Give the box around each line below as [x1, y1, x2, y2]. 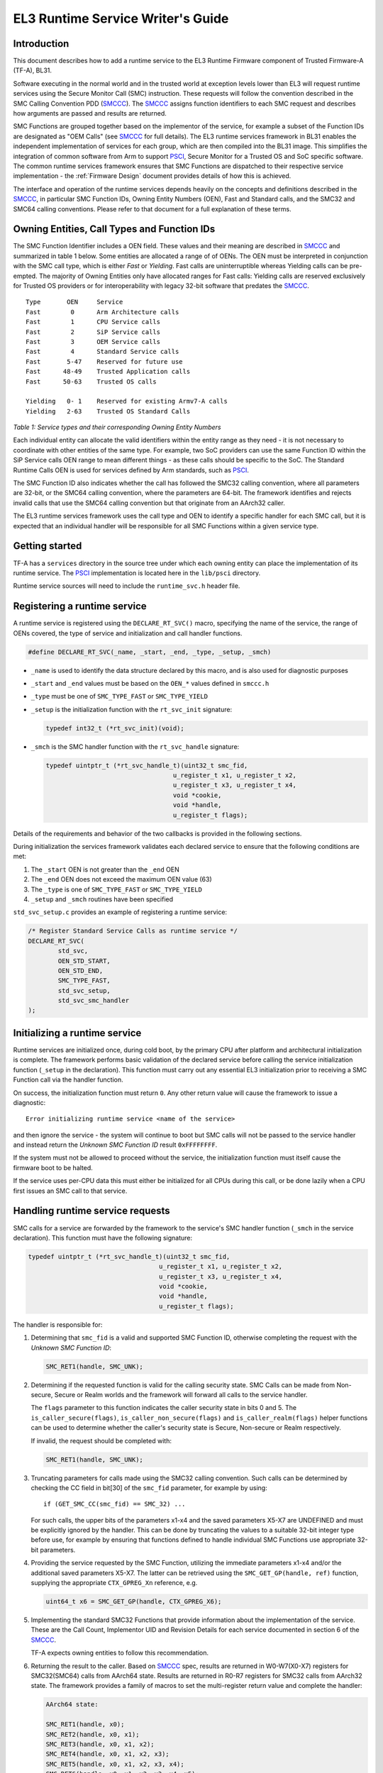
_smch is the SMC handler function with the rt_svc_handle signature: [30, 742, 240, 751]
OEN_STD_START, [57, 957, 111, 965]
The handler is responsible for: [13, 1320, 103, 1329]
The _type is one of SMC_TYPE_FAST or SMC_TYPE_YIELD [30, 885, 202, 894]
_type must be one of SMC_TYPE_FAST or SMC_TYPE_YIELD [30, 692, 209, 701]
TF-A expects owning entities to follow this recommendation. [30, 1649, 209, 1657]
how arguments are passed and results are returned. [13, 109, 167, 118]
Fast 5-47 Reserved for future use [26, 357, 184, 365]
